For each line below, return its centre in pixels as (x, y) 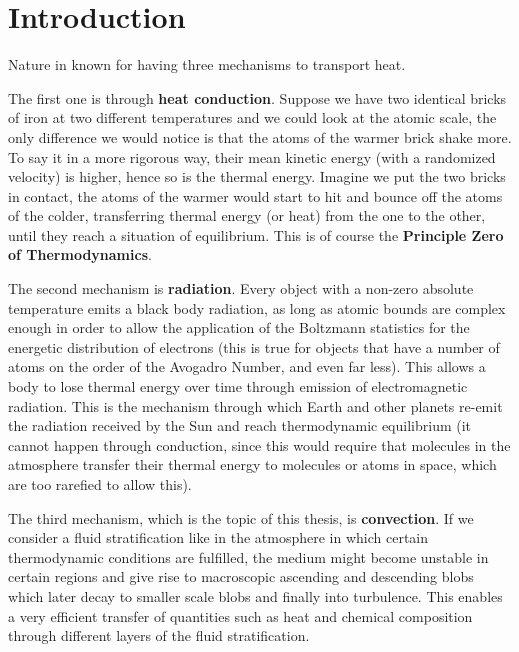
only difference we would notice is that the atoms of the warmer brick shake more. (260, 136)
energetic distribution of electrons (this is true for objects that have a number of (254, 346)
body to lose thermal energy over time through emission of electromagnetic (238, 386)
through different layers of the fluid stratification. (159, 635)
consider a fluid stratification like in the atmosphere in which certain (218, 537)
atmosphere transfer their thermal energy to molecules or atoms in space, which (252, 464)
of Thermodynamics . (80, 254)
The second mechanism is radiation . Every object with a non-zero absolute (241, 288)
